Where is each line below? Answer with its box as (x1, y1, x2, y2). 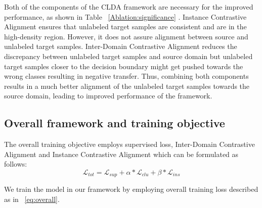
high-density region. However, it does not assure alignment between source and (4, 31, 248, 41)
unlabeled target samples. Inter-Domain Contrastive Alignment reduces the (4, 41, 237, 51)
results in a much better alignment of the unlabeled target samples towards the (4, 80, 250, 91)
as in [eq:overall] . (4, 193, 60, 204)
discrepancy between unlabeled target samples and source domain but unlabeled (4, 50, 253, 61)
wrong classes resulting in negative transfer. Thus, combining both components (4, 71, 249, 81)
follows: (4, 159, 27, 169)
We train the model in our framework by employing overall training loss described (4, 184, 258, 194)
